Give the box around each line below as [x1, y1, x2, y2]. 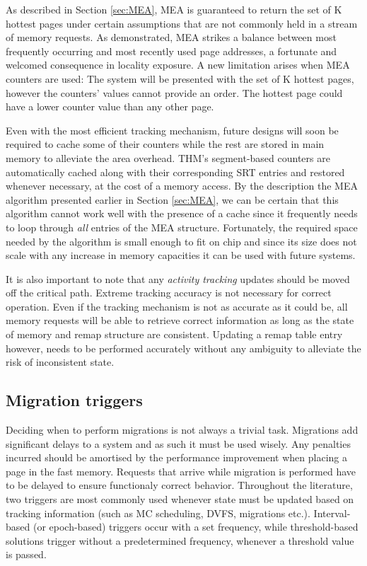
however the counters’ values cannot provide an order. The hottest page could [6, 85, 343, 100]
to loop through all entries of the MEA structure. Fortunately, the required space [6, 219, 358, 234]
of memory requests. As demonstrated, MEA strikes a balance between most [6, 30, 337, 45]
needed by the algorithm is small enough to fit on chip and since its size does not [6, 233, 357, 248]
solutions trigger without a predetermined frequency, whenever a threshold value [6, 533, 354, 548]
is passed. [6, 547, 47, 562]
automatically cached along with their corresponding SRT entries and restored [6, 164, 345, 179]
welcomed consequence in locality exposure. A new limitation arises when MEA [6, 57, 350, 72]
